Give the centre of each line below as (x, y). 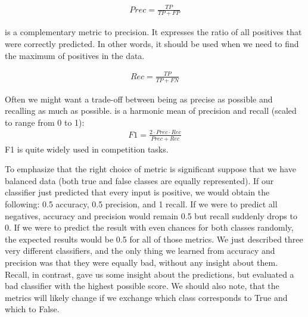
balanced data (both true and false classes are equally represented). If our (139, 180)
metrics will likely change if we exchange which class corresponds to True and (146, 297)
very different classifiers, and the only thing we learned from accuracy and (140, 251)
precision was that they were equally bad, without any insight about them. (141, 262)
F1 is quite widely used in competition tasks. (87, 149)
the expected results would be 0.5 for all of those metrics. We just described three (154, 239)
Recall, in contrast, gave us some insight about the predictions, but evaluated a (150, 274)
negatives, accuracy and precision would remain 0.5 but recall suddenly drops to (151, 215)
